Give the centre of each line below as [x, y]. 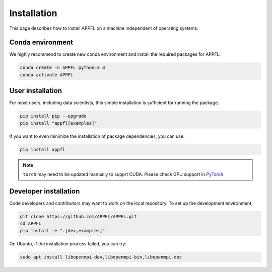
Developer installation [45, 191]
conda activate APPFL [47, 75]
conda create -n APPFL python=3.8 [62, 68]
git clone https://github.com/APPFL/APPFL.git [78, 216]
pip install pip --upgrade [53, 116]
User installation [36, 91]
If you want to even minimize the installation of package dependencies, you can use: [97, 136]
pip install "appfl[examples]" [59, 123]
